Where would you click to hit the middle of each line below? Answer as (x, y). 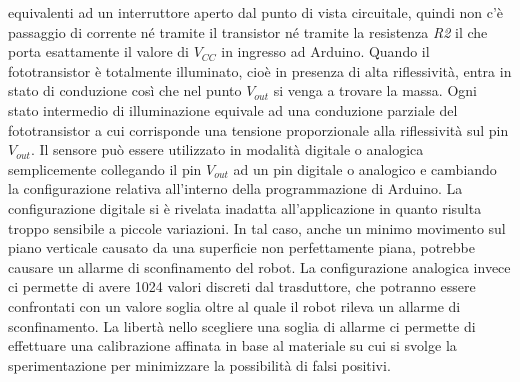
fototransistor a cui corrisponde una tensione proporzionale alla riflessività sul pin (258, 129)
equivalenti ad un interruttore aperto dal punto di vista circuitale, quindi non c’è (256, 12)
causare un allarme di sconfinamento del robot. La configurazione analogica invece (259, 266)
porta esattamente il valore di (98, 51)
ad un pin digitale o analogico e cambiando (365, 168)
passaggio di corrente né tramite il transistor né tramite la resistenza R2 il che (248, 31)
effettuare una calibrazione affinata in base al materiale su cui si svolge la (232, 345)
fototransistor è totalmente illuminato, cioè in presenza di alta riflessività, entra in (260, 70)
